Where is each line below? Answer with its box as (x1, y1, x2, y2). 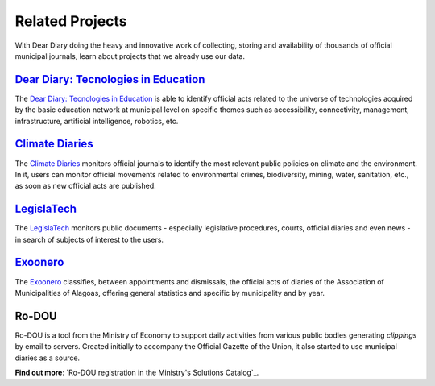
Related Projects (14, 12, 128, 30)
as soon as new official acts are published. (14, 181, 156, 191)
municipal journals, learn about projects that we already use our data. (14, 51, 246, 60)
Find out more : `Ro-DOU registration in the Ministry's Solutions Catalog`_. (14, 367, 259, 377)
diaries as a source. (14, 353, 81, 363)
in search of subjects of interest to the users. (14, 235, 164, 244)
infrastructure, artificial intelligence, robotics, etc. (14, 116, 179, 126)
